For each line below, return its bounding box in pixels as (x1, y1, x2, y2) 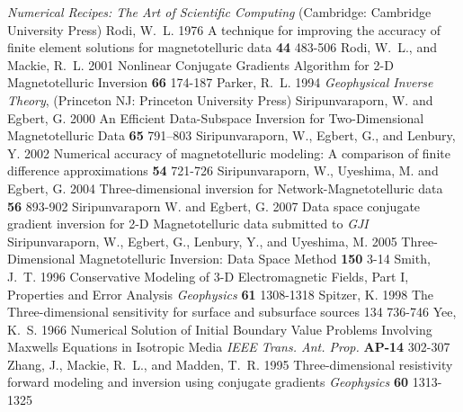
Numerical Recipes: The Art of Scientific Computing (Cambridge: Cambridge (7, 3, 432, 21)
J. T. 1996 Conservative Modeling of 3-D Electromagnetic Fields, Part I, (7, 266, 409, 285)
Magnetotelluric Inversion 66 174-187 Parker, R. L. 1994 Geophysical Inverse (7, 73, 433, 92)
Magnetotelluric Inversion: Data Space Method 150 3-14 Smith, (78, 249, 431, 268)
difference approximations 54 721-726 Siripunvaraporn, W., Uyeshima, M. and (7, 161, 439, 180)
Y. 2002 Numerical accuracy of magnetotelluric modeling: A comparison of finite (7, 143, 450, 162)
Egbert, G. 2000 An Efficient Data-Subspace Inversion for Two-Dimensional (7, 108, 424, 127)
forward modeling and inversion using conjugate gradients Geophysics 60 (7, 372, 409, 391)
